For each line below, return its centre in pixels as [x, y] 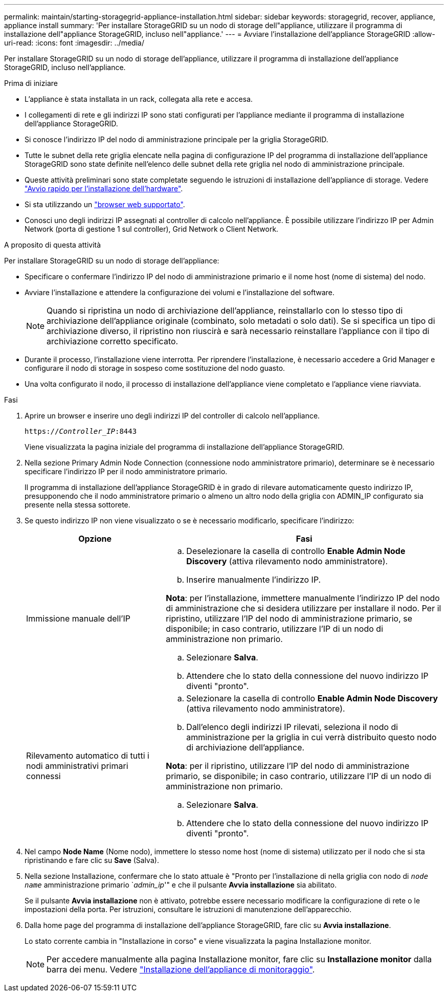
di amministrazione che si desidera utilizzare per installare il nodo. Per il [304, 608]
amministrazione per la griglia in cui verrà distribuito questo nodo [311, 737]
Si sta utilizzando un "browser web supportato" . [105, 204]
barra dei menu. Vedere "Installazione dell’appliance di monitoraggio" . [181, 969]
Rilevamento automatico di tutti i [88, 756]
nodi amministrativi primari [77, 766]
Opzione [95, 539]
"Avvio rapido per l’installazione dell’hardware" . [104, 189]
